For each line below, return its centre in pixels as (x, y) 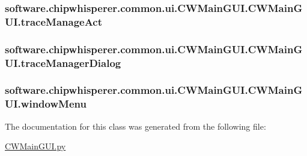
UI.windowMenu (46, 104)
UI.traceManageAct (54, 21)
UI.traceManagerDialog (63, 62)
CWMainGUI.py (35, 146)
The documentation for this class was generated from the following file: (135, 126)
